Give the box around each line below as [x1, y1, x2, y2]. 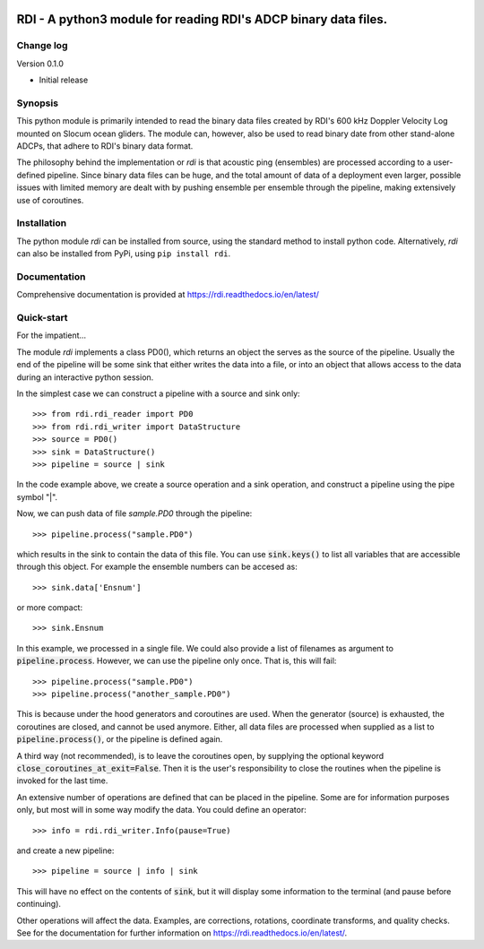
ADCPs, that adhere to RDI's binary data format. [16, 141, 194, 151]
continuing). [16, 899, 62, 910]
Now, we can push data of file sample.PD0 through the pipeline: [16, 508, 253, 519]
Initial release [39, 74, 89, 85]
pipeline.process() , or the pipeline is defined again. [16, 734, 223, 745]
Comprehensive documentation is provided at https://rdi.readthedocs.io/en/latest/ [16, 289, 320, 300]
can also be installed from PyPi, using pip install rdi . [16, 248, 231, 259]
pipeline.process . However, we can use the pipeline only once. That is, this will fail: [16, 655, 337, 667]
